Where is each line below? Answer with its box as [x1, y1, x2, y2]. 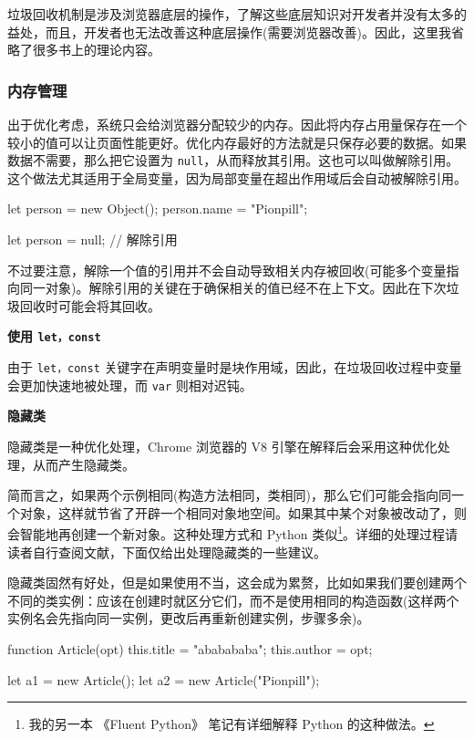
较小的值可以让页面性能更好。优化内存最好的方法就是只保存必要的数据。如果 [7, 132, 467, 151]
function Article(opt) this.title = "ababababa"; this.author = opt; [7, 639, 373, 658]
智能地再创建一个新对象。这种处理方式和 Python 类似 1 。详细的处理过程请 [19, 522, 459, 543]
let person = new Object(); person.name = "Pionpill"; [7, 199, 308, 218]
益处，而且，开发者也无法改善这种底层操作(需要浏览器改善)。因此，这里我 [7, 22, 451, 41]
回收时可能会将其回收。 [19, 296, 160, 315]
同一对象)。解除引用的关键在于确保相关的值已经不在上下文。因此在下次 [19, 278, 447, 297]
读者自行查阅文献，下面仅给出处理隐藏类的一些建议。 [7, 542, 326, 561]
